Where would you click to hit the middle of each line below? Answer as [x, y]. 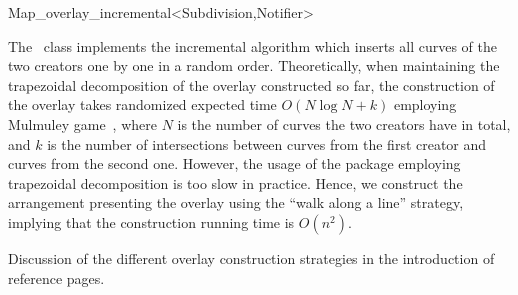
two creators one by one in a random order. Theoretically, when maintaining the [254, 65]
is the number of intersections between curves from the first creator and [267, 143]
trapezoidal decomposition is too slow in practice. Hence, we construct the [235, 182]
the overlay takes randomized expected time [142, 104]
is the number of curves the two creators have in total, [344, 123]
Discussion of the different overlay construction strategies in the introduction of [251, 257]
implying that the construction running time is [151, 221]
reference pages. [56, 277]
